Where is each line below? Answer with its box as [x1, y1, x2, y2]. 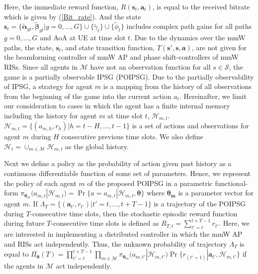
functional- [215, 178, 248, 188]
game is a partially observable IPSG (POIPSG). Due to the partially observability [4, 71, 254, 82]
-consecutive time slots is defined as [51, 218, 159, 228]
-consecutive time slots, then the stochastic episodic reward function [30, 208, 238, 218]
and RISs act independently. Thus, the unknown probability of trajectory [4, 238, 227, 249]
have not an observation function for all [90, 61, 211, 72]
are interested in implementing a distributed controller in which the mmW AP [4, 229, 243, 239]
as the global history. [65, 141, 129, 151]
